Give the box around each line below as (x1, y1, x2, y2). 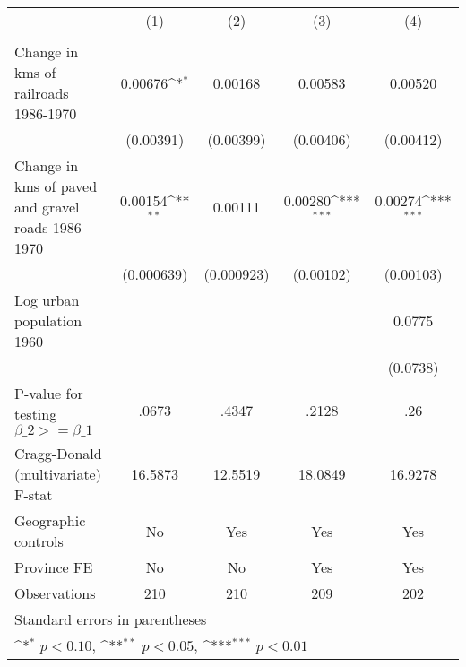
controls (14, 531, 64, 551)
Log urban (14, 290, 80, 310)
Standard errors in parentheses (14, 609, 207, 629)
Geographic (14, 510, 86, 531)
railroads (14, 82, 69, 103)
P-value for (14, 383, 83, 403)
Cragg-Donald (14, 443, 102, 463)
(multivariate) (14, 463, 101, 484)
